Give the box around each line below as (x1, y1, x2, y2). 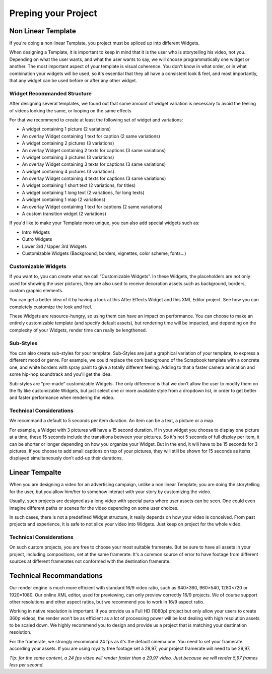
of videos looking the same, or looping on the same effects (9, 107, 132, 113)
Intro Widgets (22, 229, 50, 235)
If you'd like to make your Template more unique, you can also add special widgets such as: (9, 220, 200, 226)
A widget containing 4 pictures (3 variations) (22, 168, 114, 174)
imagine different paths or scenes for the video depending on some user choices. (9, 505, 179, 511)
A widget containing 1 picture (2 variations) (22, 126, 111, 132)
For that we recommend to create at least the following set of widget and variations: (9, 116, 183, 123)
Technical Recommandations (9, 572, 103, 580)
